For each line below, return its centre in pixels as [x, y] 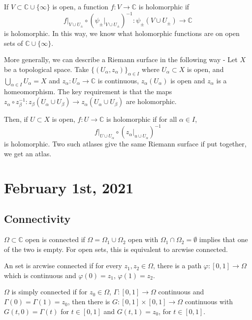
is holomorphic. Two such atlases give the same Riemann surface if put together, [125, 144]
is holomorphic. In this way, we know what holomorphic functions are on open [122, 33]
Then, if [16, 119]
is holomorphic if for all [142, 119]
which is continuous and [40, 275]
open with [143, 239]
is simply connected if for [49, 292]
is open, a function [80, 6]
